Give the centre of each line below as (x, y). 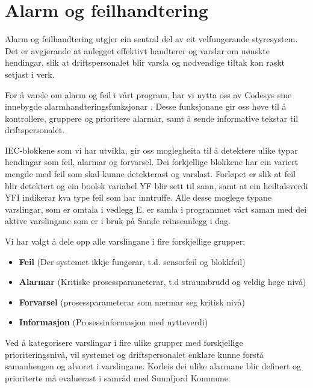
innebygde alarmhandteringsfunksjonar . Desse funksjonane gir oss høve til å (146, 106)
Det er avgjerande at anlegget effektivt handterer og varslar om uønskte (138, 50)
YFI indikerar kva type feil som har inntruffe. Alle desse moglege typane (138, 197)
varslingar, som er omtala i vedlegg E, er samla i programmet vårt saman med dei (156, 209)
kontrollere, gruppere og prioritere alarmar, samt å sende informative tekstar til (152, 118)
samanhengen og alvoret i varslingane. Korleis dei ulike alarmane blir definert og (153, 366)
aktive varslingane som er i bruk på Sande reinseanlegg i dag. (118, 221)
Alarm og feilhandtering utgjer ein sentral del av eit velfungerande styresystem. (151, 39)
